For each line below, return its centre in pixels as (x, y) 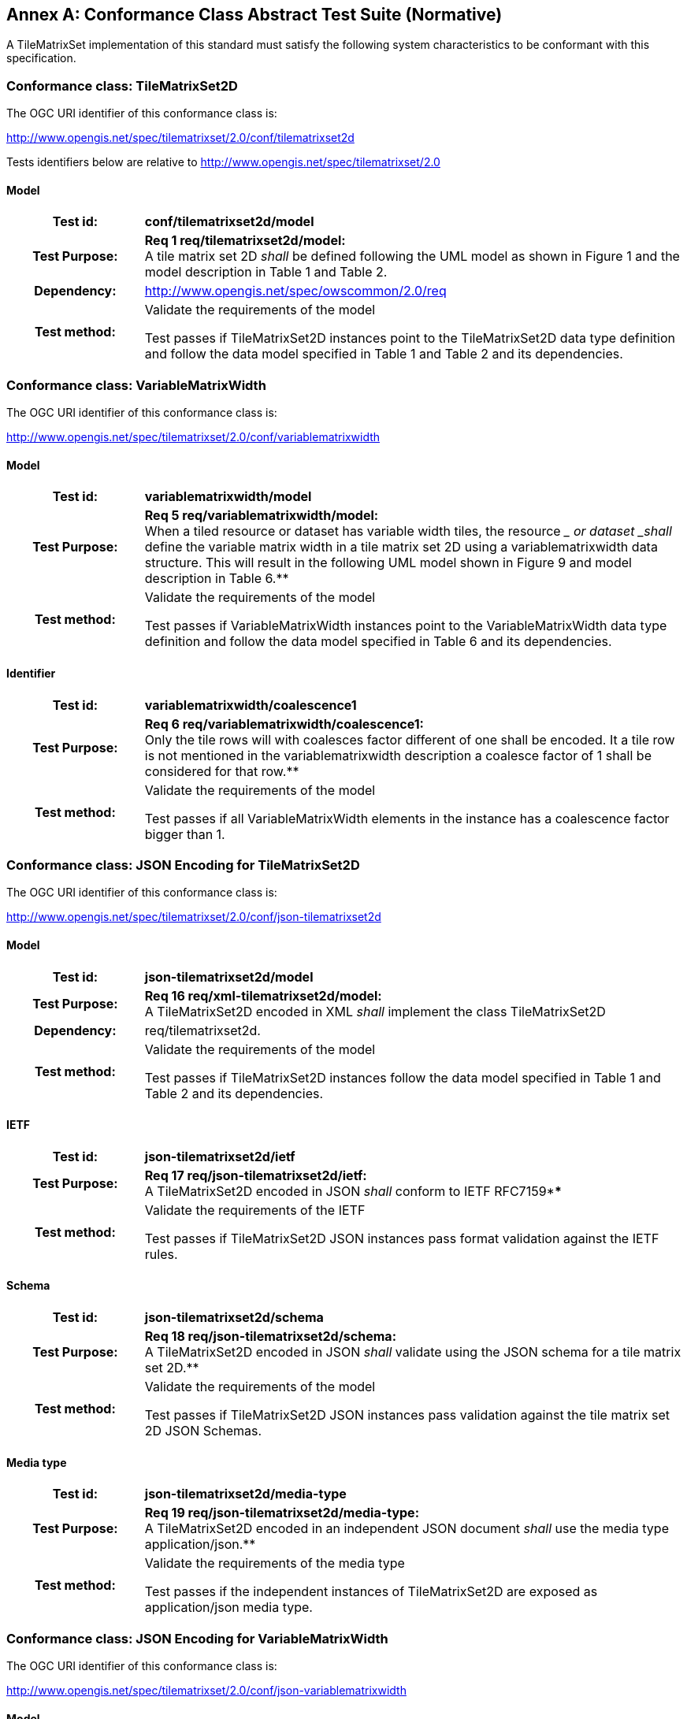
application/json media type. (228, 1608)
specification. (41, 58)
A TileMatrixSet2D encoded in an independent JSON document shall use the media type (407, 1529)
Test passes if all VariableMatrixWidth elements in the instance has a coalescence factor (407, 818)
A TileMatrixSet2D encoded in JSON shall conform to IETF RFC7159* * (353, 1191)
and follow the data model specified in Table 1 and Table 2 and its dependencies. (384, 354)
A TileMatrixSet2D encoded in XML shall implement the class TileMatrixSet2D (375, 1011)
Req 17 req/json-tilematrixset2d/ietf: (256, 1175)
